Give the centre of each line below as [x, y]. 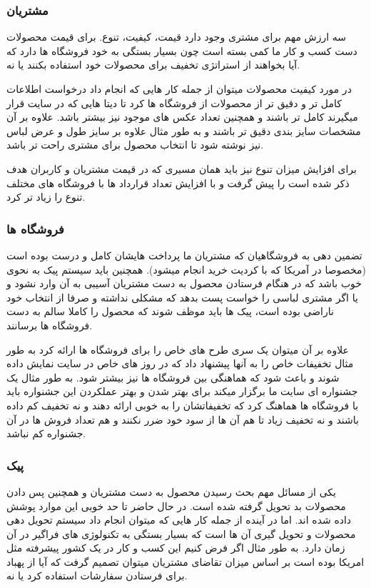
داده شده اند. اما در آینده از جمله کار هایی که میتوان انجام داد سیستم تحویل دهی [179, 520]
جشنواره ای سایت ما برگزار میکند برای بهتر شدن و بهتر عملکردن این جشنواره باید [182, 391]
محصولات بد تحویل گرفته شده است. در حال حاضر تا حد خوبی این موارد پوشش [176, 505]
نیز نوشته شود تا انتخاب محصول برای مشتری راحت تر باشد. [135, 145]
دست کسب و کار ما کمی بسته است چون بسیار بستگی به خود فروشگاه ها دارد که [182, 50]
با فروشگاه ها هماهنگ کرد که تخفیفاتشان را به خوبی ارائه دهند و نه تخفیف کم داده [183, 405]
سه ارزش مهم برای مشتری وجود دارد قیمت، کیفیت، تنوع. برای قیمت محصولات [176, 37]
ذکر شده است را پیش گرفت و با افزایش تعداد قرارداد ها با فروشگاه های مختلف [178, 183]
